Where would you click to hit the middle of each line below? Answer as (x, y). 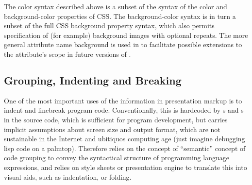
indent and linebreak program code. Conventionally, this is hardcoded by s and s (124, 110)
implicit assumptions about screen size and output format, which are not (112, 129)
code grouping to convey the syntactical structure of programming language (117, 158)
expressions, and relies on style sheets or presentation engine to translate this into (126, 167)
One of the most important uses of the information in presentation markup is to (123, 100)
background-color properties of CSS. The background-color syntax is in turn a (120, 16)
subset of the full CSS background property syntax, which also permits (109, 25)
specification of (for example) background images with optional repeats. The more (126, 35)
